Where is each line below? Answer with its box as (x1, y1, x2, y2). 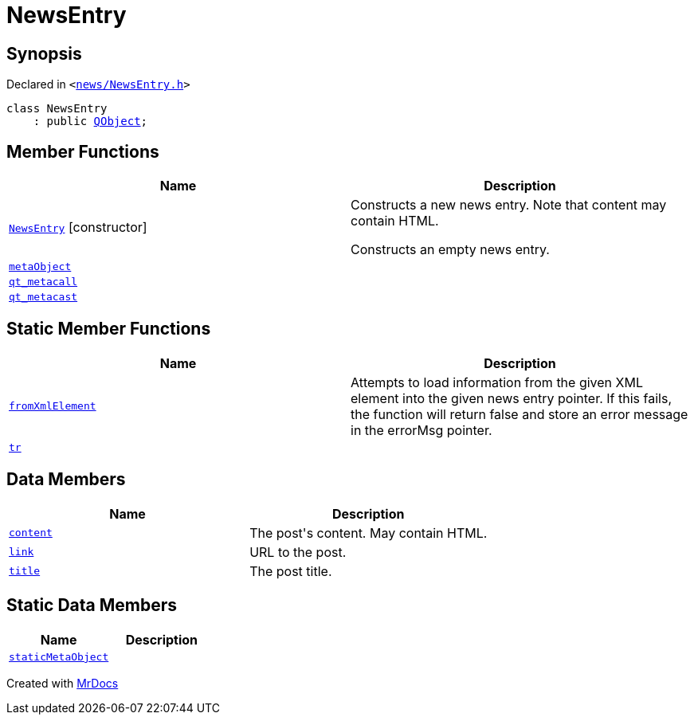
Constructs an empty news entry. (351, 241, 550, 258)
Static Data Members (6, 595, 178, 616)
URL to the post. (249, 543, 347, 560)
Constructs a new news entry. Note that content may (351, 197, 667, 214)
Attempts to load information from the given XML (351, 374, 643, 390)
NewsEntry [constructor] (9, 219, 147, 236)
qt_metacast (9, 291, 78, 304)
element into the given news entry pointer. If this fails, (351, 390, 672, 406)
